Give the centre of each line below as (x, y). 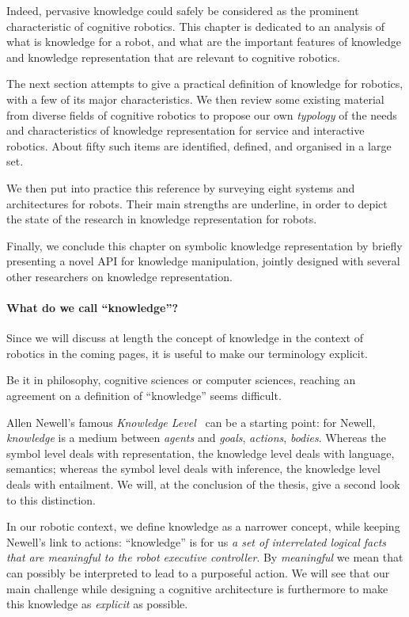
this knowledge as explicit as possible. (97, 604)
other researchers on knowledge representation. (119, 276)
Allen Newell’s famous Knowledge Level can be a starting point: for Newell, (191, 422)
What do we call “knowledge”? (93, 308)
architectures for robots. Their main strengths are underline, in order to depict (197, 203)
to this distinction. (51, 499)
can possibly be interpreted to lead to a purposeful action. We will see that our (198, 573)
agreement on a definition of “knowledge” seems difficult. (144, 396)
